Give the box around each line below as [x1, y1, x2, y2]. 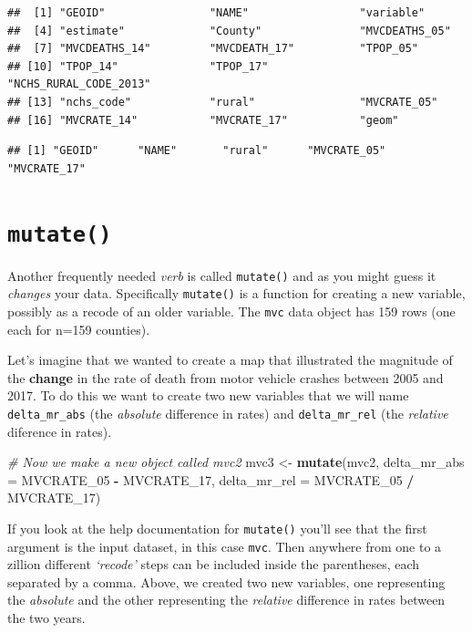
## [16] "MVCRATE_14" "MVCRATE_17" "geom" [7, 113, 399, 127]
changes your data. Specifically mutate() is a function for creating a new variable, [7, 284, 466, 303]
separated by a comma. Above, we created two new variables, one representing [7, 572, 446, 591]
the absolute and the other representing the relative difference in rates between [7, 590, 446, 609]
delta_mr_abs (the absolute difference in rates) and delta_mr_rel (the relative [7, 403, 448, 422]
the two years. [7, 608, 86, 628]
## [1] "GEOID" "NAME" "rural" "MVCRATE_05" [7, 144, 386, 158]
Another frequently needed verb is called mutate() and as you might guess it [7, 265, 436, 285]
